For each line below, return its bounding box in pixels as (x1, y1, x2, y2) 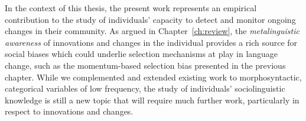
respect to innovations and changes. (5, 105, 134, 117)
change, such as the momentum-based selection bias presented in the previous (5, 59, 286, 71)
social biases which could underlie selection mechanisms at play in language (5, 48, 278, 60)
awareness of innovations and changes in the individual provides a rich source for (5, 36, 298, 48)
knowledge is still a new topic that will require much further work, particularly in (5, 93, 300, 106)
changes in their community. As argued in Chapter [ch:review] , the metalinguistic (5, 25, 300, 37)
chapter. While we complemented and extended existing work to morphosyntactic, (5, 70, 302, 83)
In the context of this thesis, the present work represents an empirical (5, 2, 257, 14)
